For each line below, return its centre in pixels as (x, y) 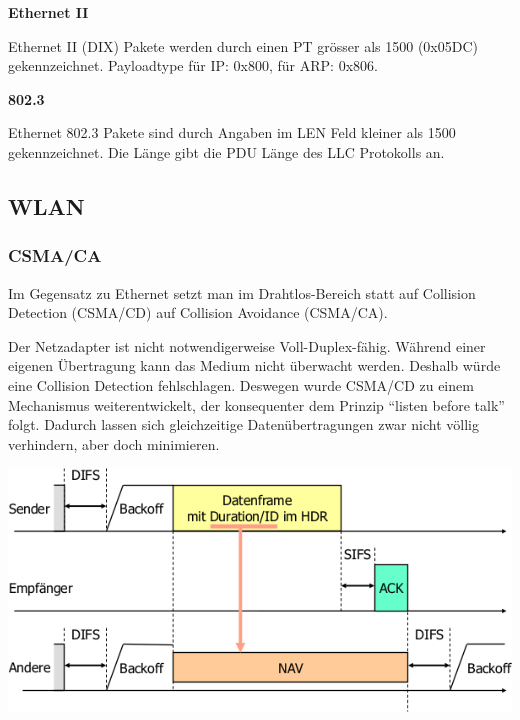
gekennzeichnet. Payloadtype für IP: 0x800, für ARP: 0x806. (193, 65)
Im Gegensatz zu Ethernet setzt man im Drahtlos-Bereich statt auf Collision (242, 292)
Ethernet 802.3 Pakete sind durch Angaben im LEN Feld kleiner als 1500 (232, 132)
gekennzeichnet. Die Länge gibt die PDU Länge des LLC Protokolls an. (226, 151)
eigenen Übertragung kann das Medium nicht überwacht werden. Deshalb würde (254, 365)
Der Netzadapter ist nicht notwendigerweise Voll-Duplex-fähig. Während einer (247, 345)
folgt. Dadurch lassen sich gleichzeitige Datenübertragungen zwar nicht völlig (243, 424)
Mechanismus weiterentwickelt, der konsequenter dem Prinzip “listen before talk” (256, 404)
